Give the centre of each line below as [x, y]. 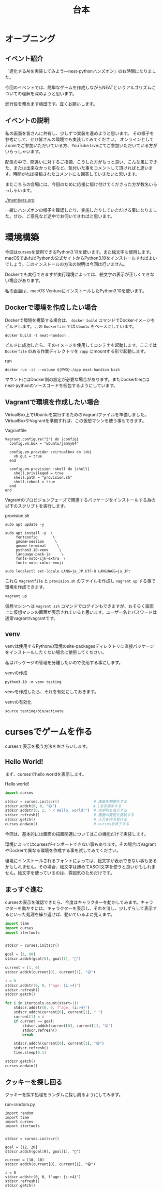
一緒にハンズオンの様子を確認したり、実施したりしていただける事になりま [79, 210]
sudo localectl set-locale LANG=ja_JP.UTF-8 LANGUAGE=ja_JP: [68, 571]
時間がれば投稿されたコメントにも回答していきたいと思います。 [76, 174]
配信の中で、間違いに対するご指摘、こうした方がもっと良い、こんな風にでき [81, 162]
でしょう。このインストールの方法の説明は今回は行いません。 [66, 264]
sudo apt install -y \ [29, 533]
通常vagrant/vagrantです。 [31, 618]
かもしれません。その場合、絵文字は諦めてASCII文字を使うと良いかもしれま [80, 867]
